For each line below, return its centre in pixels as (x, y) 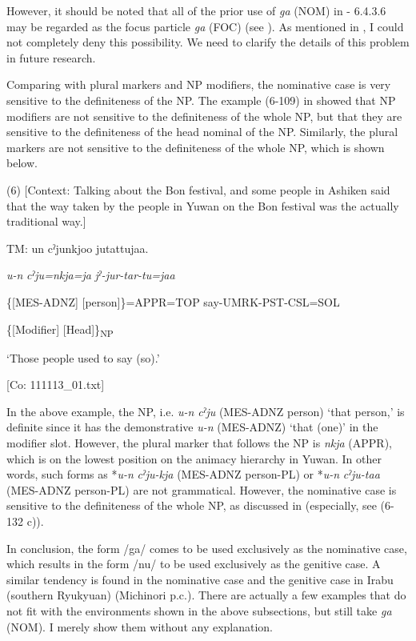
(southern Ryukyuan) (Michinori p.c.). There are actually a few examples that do (206, 595)
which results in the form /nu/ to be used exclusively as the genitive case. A (194, 564)
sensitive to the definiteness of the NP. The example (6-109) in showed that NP (201, 100)
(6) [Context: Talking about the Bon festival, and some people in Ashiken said (198, 189)
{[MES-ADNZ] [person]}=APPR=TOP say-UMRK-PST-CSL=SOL (173, 301)
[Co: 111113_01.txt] (56, 385)
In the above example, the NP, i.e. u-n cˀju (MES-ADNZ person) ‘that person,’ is (206, 411)
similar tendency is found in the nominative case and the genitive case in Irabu (200, 579)
